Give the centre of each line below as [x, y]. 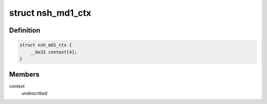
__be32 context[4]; [54, 52]
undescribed [34, 93]
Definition [25, 30]
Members [24, 75]
